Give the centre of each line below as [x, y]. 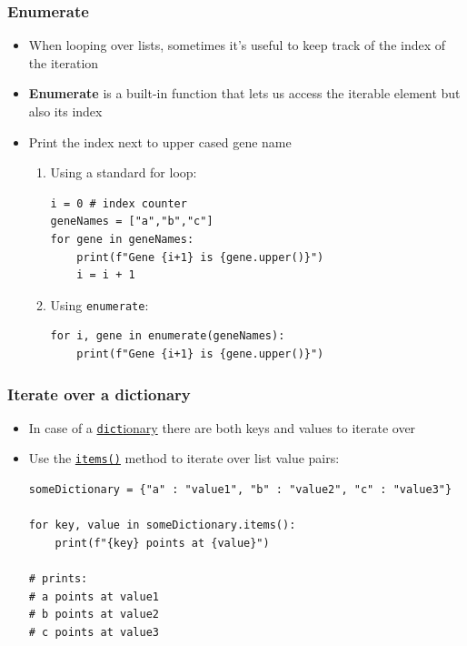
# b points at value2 [94, 615]
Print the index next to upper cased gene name [160, 141]
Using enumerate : [99, 304]
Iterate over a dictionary [99, 394]
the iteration [64, 62]
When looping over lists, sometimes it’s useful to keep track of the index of [237, 45]
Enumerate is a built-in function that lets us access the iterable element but [244, 93]
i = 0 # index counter [119, 203]
